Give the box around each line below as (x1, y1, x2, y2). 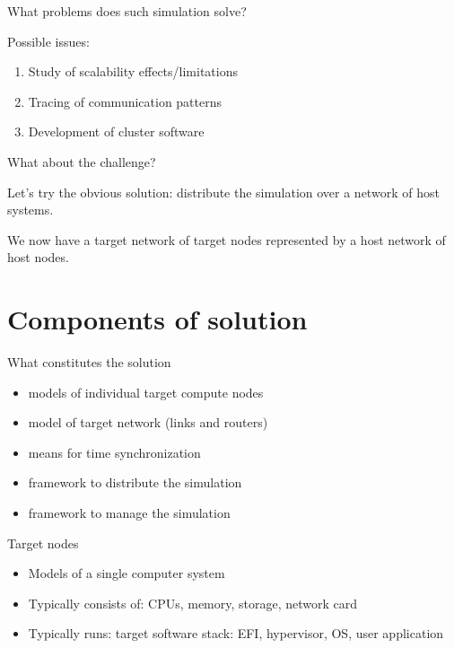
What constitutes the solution (7, 353, 171, 372)
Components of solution (7, 301, 308, 337)
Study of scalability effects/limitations (28, 62, 238, 81)
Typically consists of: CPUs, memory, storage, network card (28, 593, 358, 612)
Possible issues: (7, 31, 90, 50)
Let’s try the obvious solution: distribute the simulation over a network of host (7, 182, 440, 201)
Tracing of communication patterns (28, 92, 223, 110)
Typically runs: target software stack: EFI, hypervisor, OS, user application (28, 624, 444, 643)
